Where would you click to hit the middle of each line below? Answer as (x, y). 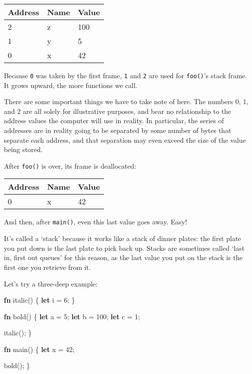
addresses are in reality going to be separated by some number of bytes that (118, 130)
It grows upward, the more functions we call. (71, 85)
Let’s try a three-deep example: (51, 283)
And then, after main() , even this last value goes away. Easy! (95, 222)
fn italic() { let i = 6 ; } (40, 300)
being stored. (23, 149)
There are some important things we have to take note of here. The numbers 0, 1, (126, 101)
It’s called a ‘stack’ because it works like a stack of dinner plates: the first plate (123, 238)
